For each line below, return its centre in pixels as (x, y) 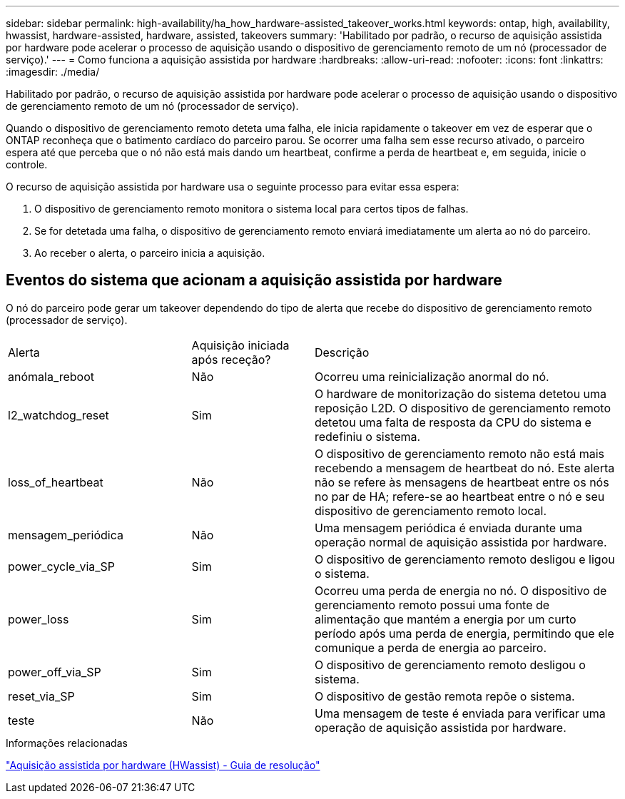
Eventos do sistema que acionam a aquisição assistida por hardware (254, 280)
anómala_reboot (51, 376)
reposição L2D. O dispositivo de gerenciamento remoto (462, 408)
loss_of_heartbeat (56, 482)
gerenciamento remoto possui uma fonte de (432, 605)
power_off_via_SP (55, 672)
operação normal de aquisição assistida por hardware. (461, 542)
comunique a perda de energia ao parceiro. (430, 647)
